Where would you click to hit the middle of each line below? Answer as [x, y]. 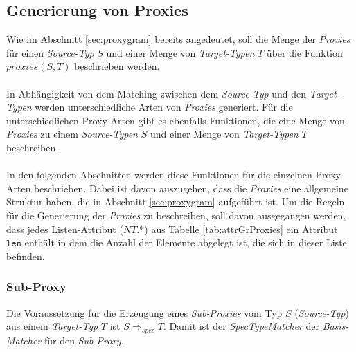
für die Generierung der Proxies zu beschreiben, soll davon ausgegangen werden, [176, 215]
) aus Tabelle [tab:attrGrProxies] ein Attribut [241, 229]
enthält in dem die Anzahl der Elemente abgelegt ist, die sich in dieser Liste [186, 242]
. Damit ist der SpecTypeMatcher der [241, 326]
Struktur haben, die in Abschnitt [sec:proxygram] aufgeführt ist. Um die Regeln [176, 202]
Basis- [336, 326]
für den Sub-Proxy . [84, 340]
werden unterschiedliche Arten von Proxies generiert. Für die [164, 107]
